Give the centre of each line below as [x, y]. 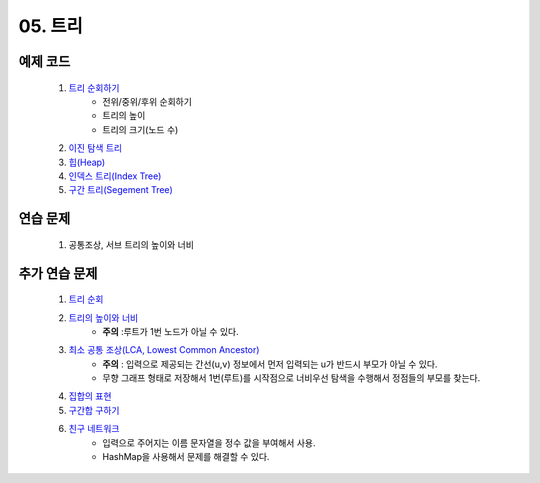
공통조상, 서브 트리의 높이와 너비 [131, 244]
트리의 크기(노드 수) [140, 129]
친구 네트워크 [94, 429]
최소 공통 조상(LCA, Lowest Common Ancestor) [164, 350]
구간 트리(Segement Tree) [121, 190]
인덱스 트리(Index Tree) [115, 176]
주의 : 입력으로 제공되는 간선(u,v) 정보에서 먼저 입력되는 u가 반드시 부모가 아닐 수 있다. [270, 364]
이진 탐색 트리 [95, 148]
